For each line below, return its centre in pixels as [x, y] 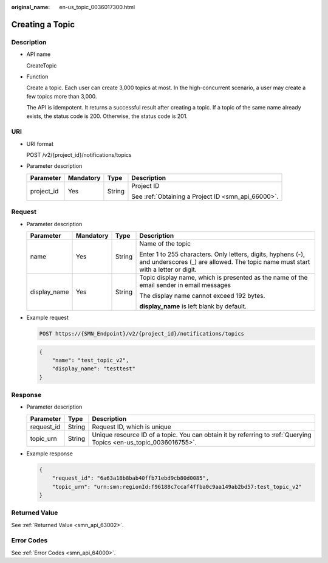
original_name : [31, 7]
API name [39, 54]
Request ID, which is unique [132, 427]
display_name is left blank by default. [193, 306]
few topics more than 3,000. [62, 96]
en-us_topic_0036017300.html [97, 7]
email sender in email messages [185, 285]
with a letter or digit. [168, 269]
